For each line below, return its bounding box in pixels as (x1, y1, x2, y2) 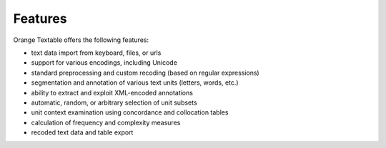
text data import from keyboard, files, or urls (31, 48, 162, 57)
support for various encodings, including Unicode (31, 58, 178, 67)
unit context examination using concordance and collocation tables (31, 108, 229, 117)
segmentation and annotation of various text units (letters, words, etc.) (31, 78, 239, 87)
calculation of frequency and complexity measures (31, 118, 181, 127)
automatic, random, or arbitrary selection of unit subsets (31, 98, 197, 107)
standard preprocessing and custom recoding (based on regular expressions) (31, 68, 260, 77)
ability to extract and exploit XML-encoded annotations (31, 88, 193, 97)
